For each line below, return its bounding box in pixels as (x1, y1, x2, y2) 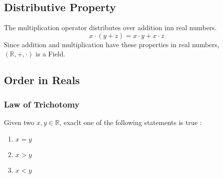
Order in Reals (4, 72, 80, 88)
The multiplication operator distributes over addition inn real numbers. (4, 22, 217, 33)
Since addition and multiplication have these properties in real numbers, (4, 39, 220, 49)
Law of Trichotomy (4, 98, 80, 110)
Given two (4, 117, 35, 127)
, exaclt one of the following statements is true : (59, 117, 202, 127)
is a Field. (36, 49, 65, 59)
